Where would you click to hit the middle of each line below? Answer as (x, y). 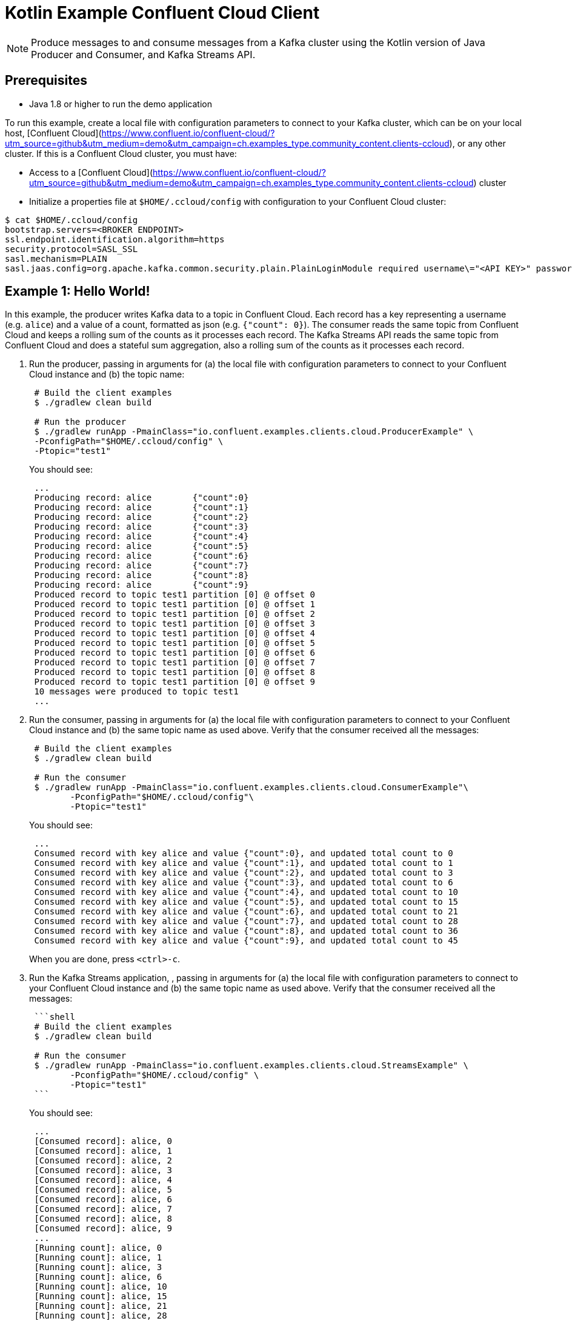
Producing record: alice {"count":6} (141, 556)
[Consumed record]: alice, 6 (103, 1200)
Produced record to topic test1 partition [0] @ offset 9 (175, 682)
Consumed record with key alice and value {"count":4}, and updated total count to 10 (246, 892)
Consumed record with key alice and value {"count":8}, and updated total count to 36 (246, 931)
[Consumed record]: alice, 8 (103, 1219)
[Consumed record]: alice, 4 (103, 1180)
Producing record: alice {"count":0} (141, 498)
